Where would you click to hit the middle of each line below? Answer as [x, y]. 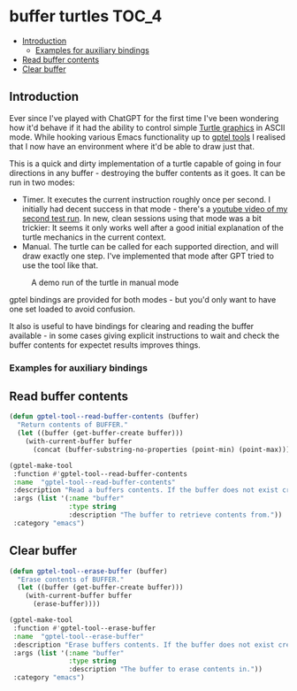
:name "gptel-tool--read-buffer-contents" [94, 482]
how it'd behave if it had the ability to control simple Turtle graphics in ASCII [147, 127]
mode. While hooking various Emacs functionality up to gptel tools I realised [147, 137]
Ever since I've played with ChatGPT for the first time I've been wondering [144, 118]
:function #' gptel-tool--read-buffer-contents [100, 474]
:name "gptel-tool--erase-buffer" [78, 636]
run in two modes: [42, 182]
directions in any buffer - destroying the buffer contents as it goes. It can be [147, 173]
